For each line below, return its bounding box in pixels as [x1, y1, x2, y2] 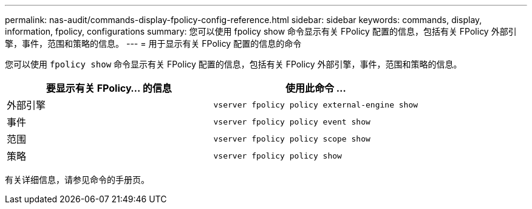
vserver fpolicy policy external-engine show [213, 100, 418, 109]
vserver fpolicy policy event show [213, 117, 370, 126]
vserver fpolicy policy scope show [213, 134, 370, 143]
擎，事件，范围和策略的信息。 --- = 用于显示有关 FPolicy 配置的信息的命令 [5, 38, 302, 49]
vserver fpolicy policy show [213, 151, 342, 160]
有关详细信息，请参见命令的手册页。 [5, 174, 149, 185]
